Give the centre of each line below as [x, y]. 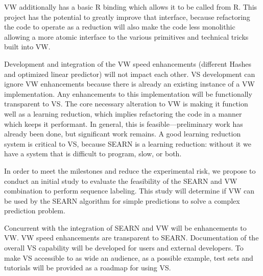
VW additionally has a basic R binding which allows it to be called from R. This [131, 7]
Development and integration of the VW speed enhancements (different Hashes [128, 63]
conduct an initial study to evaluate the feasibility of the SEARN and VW [121, 181]
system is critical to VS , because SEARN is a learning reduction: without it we [128, 143]
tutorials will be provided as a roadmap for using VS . [88, 268]
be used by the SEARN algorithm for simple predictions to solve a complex [122, 200]
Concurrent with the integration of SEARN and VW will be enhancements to [125, 227]
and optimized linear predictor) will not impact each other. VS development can [130, 74]
